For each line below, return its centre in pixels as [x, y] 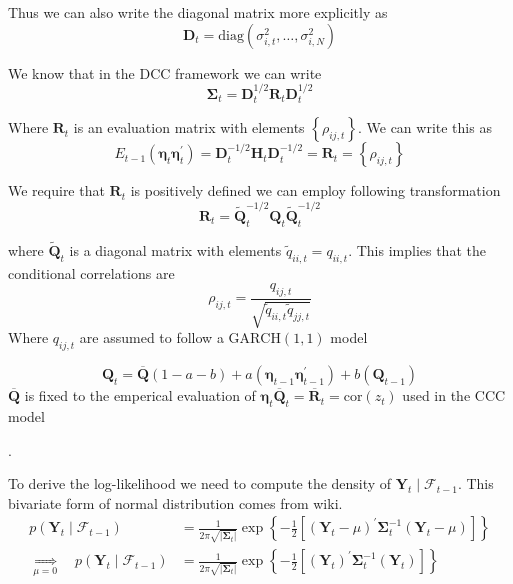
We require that [56, 190]
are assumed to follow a [151, 337]
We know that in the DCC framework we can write [165, 72]
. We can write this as [424, 127]
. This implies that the [417, 249]
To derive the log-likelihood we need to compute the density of [200, 483]
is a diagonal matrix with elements [175, 249]
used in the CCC [454, 395]
